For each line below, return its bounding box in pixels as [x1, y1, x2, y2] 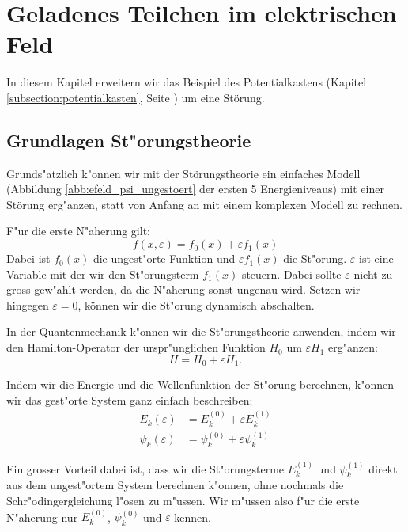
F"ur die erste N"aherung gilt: [6, 222, 150, 239]
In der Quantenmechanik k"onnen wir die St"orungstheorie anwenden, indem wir [6, 323, 396, 340]
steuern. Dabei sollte [241, 265, 342, 282]
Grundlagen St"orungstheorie [6, 127, 251, 152]
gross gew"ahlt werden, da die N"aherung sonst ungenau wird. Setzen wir [6, 281, 361, 298]
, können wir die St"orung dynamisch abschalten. [77, 296, 315, 313]
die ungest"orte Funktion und [93, 250, 236, 267]
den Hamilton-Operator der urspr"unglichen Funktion [6, 339, 266, 355]
